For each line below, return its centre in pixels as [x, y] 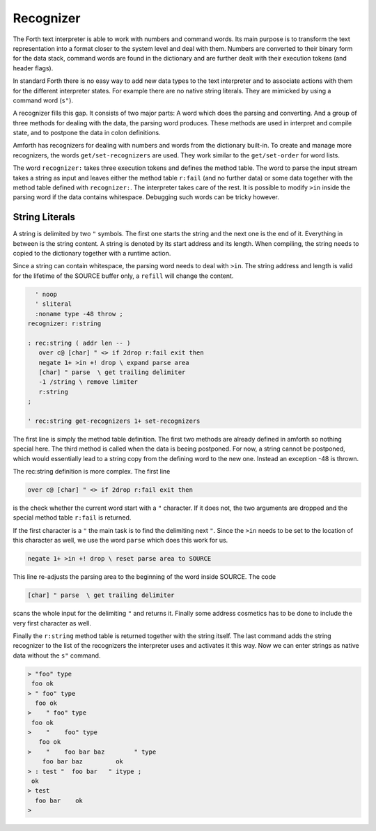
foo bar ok [59, 800]
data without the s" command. [57, 655]
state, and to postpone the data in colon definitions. [87, 133]
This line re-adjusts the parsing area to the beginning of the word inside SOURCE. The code [144, 577]
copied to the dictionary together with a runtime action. [92, 254]
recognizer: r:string [64, 324]
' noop [46, 294]
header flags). [33, 68]
